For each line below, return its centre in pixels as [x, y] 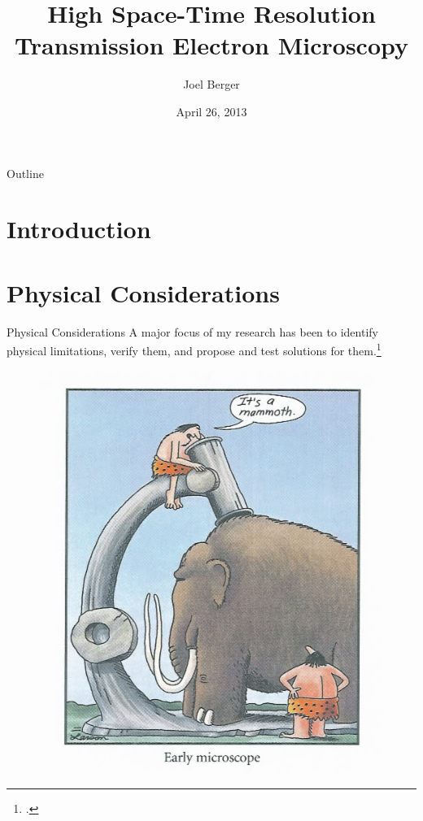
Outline [25, 173]
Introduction [79, 229]
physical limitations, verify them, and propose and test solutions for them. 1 [194, 349]
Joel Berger [211, 84]
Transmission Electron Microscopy [211, 45]
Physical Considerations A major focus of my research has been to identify [192, 331]
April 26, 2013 [211, 111]
